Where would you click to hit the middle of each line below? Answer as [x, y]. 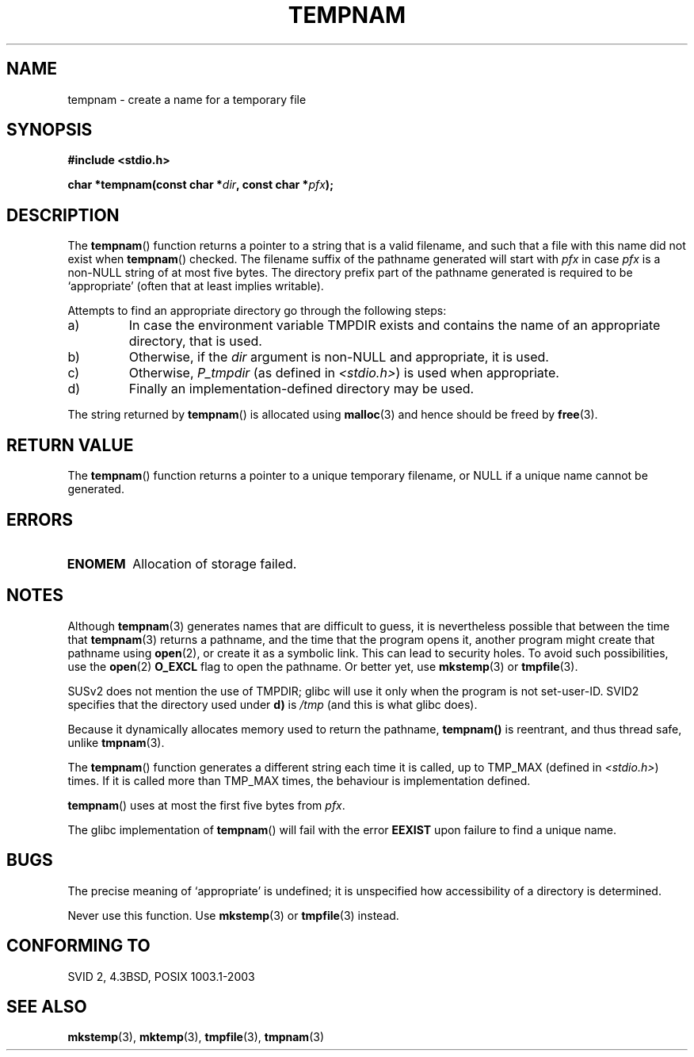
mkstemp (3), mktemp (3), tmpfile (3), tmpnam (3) [196, 1037]
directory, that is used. [195, 341]
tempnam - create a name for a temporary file [187, 99]
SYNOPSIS [50, 130]
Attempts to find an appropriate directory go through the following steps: [257, 311]
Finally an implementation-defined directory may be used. [301, 389]
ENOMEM [96, 563]
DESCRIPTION [63, 215]
